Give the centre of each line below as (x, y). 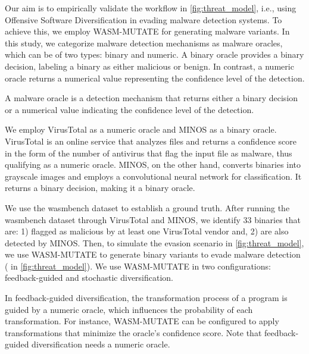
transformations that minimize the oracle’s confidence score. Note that (133, 332)
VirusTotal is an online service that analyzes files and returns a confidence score (151, 141)
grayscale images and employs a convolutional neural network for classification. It (153, 176)
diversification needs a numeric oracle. (101, 344)
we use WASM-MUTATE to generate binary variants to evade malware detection (153, 254)
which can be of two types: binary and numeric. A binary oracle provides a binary (154, 54)
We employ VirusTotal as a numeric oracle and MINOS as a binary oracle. (141, 129)
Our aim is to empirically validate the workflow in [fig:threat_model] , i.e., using (151, 8)
